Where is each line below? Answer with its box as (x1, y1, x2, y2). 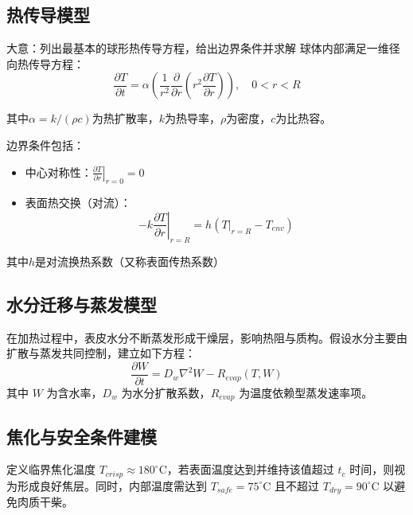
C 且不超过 (263, 477, 320, 494)
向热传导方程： (6, 55, 84, 72)
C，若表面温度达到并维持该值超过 (158, 461, 334, 478)
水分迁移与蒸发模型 (6, 291, 157, 316)
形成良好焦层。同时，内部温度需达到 (17, 477, 207, 494)
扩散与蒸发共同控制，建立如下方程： (6, 345, 196, 361)
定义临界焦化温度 (6, 461, 95, 478)
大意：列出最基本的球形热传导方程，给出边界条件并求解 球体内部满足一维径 (6, 40, 400, 57)
